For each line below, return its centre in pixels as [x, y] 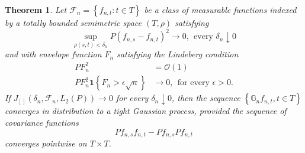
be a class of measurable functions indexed [220, 9]
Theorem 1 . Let [36, 9]
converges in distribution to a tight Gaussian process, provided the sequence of [146, 111]
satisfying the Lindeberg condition [178, 54]
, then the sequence [206, 98]
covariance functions [42, 123]
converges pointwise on [46, 143]
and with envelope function [53, 54]
